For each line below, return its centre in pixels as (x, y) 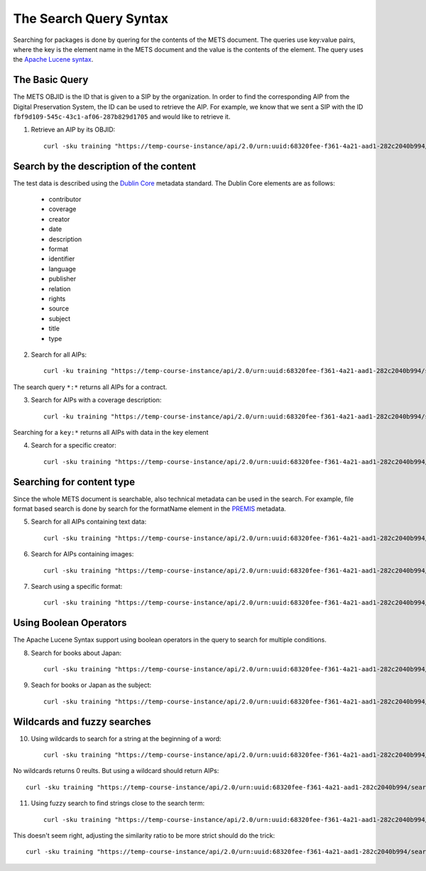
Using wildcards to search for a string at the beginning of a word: (126, 738)
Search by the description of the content (105, 166)
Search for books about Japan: (76, 653)
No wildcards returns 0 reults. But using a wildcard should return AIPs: (116, 771)
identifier (62, 259)
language (62, 269)
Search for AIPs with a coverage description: (96, 400)
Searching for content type (74, 482)
